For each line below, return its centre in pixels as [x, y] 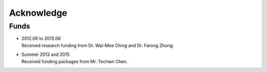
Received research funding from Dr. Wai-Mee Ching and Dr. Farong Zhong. [98, 45]
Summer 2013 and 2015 [45, 55]
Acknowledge [38, 13]
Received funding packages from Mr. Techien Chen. [75, 61]
